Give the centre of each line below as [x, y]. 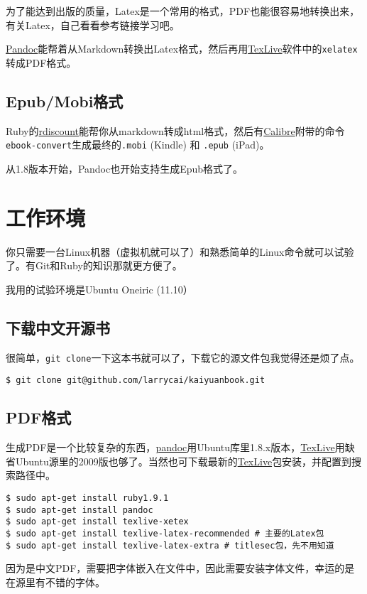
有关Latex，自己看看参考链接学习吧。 [93, 25]
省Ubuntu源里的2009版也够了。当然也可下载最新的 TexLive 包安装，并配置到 [179, 461]
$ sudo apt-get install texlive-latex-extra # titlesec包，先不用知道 [170, 545]
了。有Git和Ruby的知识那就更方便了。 [94, 265]
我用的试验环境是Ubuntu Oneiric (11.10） [99, 289]
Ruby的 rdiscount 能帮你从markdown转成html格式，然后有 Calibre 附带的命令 [175, 130]
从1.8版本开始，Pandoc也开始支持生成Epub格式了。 [125, 168]
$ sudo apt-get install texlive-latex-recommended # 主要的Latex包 [165, 533]
